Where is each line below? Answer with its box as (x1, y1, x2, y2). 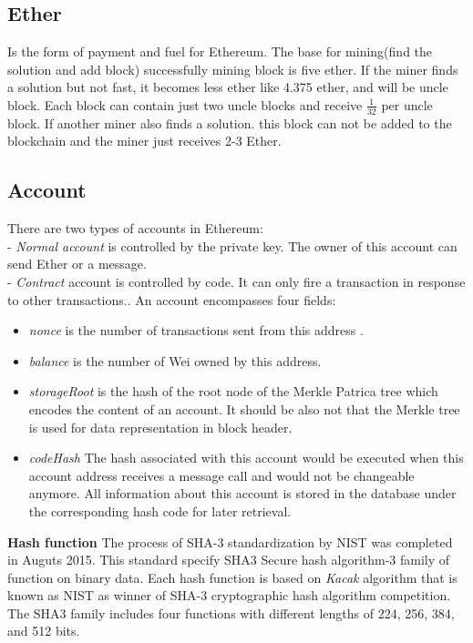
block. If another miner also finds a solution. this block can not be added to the (7, 113, 452, 132)
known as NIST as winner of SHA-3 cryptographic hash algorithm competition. (7, 586, 451, 605)
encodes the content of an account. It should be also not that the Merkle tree (28, 399, 460, 418)
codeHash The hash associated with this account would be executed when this (28, 448, 464, 467)
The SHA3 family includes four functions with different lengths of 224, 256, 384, (7, 603, 455, 622)
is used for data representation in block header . (28, 417, 293, 436)
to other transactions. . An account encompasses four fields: (7, 290, 336, 309)
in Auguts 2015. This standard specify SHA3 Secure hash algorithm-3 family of (7, 550, 450, 569)
